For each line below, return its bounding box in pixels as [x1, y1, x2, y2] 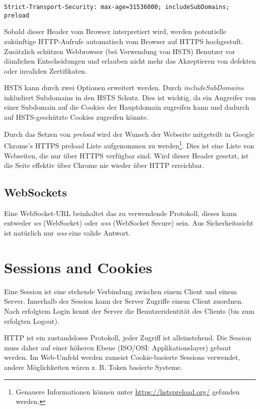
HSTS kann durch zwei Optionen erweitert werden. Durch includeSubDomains [4, 82, 244, 93]
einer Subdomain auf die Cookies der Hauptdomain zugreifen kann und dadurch [4, 102, 249, 112]
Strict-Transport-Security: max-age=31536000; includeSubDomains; [4, 4, 230, 11]
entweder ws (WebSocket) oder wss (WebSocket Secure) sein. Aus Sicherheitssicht [4, 218, 253, 228]
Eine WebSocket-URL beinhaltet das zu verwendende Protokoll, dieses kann [4, 208, 237, 218]
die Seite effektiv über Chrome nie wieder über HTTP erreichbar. [4, 160, 204, 170]
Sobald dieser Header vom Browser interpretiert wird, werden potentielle [4, 26, 226, 37]
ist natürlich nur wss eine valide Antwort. [4, 228, 131, 238]
